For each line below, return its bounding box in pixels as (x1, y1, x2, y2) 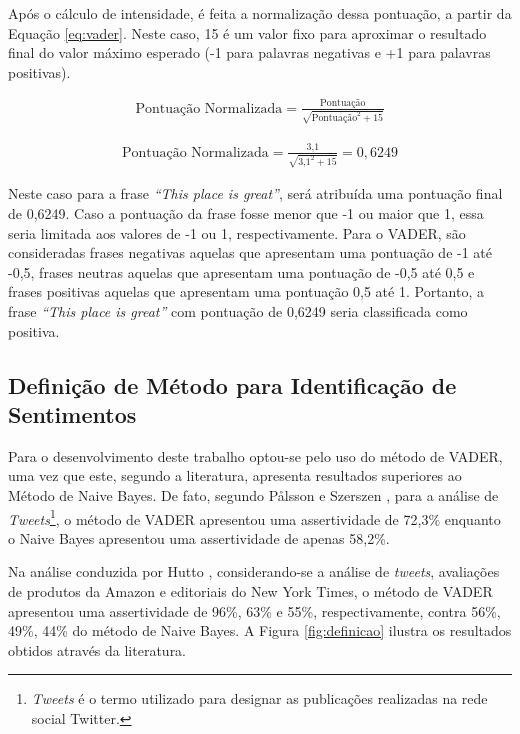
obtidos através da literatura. (8, 639, 187, 660)
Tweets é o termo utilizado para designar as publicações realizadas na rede (31, 688, 488, 709)
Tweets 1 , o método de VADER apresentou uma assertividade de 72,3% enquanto (8, 505, 501, 529)
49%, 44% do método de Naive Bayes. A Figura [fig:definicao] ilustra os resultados (8, 620, 512, 641)
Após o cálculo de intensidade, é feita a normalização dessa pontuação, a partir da (8, 3, 512, 23)
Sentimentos (8, 399, 137, 429)
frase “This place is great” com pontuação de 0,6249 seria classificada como (8, 301, 468, 322)
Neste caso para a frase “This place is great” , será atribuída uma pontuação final (8, 183, 503, 204)
